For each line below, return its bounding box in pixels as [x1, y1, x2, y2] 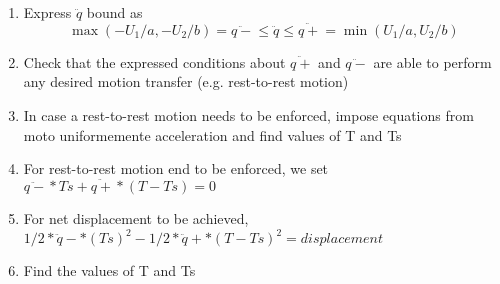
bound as [86, 2, 143, 22]
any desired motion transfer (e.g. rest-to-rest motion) [23, 71, 349, 92]
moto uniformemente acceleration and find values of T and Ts [23, 124, 402, 145]
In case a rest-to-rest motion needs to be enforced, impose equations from [23, 105, 474, 125]
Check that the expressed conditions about [23, 51, 286, 72]
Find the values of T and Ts [23, 260, 196, 281]
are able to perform [373, 51, 492, 72]
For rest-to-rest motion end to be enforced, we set [23, 158, 329, 179]
